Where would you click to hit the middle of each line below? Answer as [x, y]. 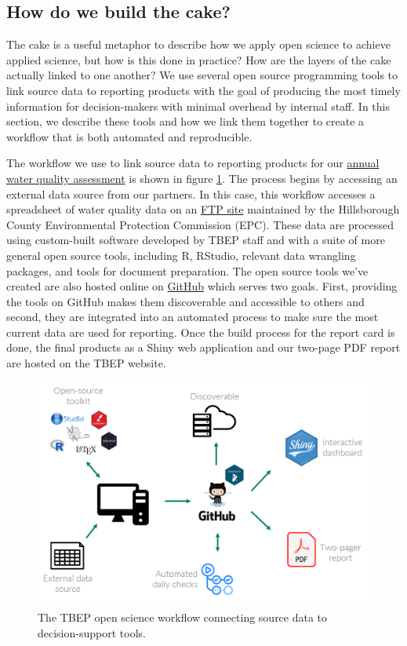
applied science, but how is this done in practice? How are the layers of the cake [199, 59]
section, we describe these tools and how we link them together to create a [185, 121]
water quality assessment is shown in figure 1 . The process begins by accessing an [202, 178]
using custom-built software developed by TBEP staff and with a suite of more [196, 240]
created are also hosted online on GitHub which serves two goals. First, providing [202, 286]
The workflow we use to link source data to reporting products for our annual [193, 163]
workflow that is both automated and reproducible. [129, 136]
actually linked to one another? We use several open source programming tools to [202, 75]
